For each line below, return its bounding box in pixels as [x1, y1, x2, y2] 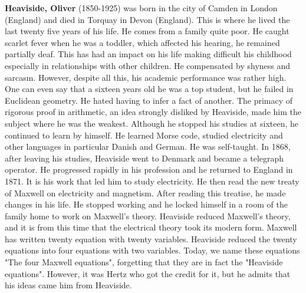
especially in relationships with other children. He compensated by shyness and [5, 59, 291, 71]
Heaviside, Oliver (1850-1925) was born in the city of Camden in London [5, 2, 278, 14]
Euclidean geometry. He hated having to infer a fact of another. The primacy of [5, 94, 293, 106]
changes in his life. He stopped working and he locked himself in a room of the [5, 198, 288, 210]
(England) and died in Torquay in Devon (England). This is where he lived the [5, 13, 290, 25]
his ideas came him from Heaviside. [5, 279, 132, 291]
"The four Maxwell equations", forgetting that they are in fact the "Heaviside [5, 256, 283, 268]
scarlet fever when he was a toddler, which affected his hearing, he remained [5, 36, 280, 48]
